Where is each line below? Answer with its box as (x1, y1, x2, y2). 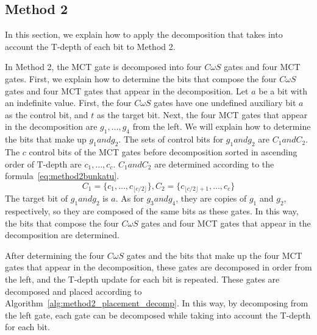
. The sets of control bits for (118, 133, 224, 146)
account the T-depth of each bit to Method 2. (5, 40, 176, 52)
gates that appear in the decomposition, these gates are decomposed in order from (5, 261, 312, 273)
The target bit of (5, 192, 68, 205)
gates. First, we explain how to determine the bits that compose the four (5, 72, 277, 85)
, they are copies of (176, 192, 247, 205)
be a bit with (258, 84, 307, 97)
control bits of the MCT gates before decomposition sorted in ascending (29, 145, 297, 158)
